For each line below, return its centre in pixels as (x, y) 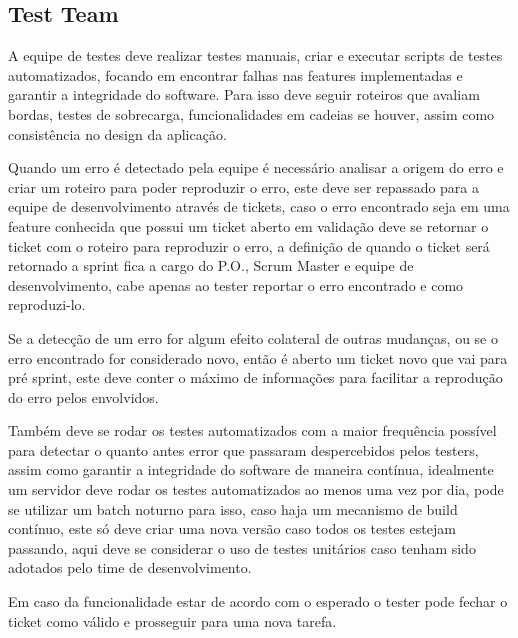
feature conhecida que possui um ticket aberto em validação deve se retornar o (248, 225)
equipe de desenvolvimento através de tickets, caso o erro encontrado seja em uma (259, 206)
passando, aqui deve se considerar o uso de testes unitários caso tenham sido (242, 547)
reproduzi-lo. (47, 304)
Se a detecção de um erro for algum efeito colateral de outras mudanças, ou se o (253, 337)
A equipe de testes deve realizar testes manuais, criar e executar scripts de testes (255, 55)
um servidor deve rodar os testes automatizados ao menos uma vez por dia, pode (256, 489)
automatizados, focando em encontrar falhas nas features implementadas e (235, 74)
